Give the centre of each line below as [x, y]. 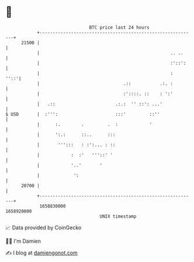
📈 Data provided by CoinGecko [44, 228]
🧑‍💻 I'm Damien [23, 241]
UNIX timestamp [118, 216]
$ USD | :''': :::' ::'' [83, 114]
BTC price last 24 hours [119, 27]
